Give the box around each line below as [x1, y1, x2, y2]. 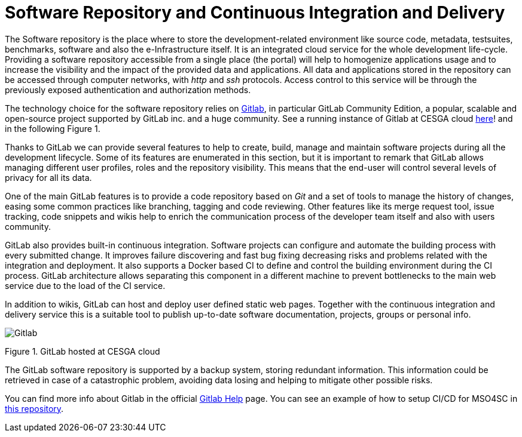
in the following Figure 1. [5, 123, 100, 134]
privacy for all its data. [5, 172, 92, 183]
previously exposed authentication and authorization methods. [5, 84, 251, 95]
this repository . [5, 403, 64, 414]
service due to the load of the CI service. [5, 280, 166, 291]
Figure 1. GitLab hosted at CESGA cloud [5, 346, 160, 356]
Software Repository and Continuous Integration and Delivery [5, 2, 505, 23]
